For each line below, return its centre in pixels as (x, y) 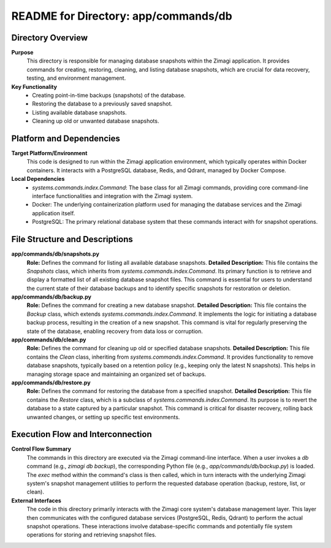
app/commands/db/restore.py (51, 382)
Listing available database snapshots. (79, 112)
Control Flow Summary (41, 449)
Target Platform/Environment (49, 153)
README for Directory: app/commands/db (122, 16)
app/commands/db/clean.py (49, 340)
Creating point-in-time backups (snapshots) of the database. (109, 96)
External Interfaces (36, 500)
